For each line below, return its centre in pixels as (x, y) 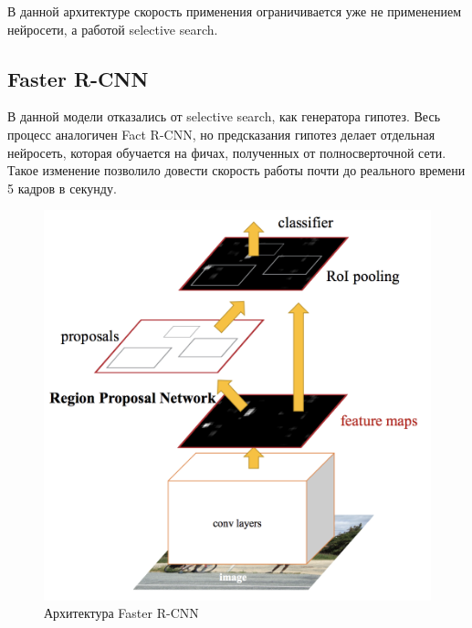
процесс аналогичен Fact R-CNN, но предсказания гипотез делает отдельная (221, 134)
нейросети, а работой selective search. (113, 29)
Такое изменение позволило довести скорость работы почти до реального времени (236, 170)
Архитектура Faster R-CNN (121, 613)
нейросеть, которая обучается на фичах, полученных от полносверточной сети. (227, 152)
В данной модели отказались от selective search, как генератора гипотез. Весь (224, 116)
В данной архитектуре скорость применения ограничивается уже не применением (235, 11)
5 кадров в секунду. (62, 188)
